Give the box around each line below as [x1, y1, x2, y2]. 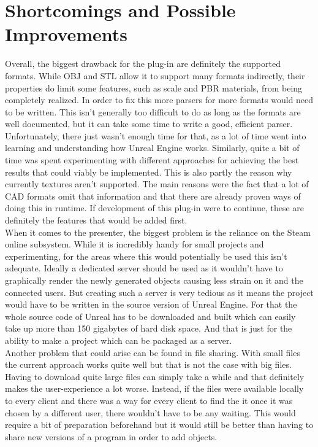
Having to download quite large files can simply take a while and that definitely [5, 370, 305, 383]
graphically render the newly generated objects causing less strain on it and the [5, 274, 303, 286]
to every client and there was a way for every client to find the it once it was [5, 394, 293, 406]
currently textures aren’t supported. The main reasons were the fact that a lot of [5, 177, 309, 190]
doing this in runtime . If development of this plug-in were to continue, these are [5, 201, 305, 214]
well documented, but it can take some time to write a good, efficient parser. [5, 117, 293, 130]
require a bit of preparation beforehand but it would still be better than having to [5, 418, 314, 431]
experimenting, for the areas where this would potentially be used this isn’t [5, 249, 287, 262]
